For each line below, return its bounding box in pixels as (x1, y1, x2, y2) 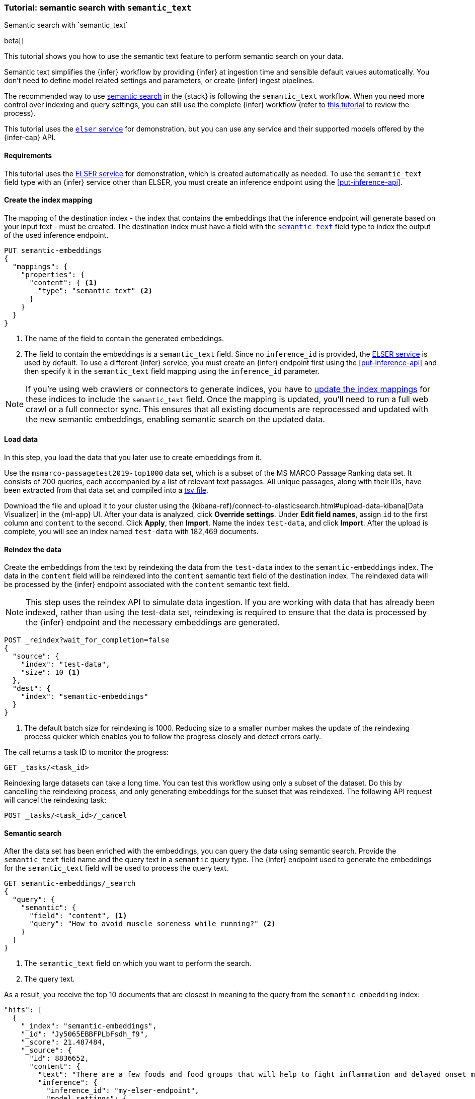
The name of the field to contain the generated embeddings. (24, 334, 224, 343)
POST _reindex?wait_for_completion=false (4, 636, 170, 644)
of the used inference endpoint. (4, 230, 109, 239)
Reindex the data (4, 545, 62, 554)
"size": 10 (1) (21, 668, 81, 677)
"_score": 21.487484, (21, 1038, 106, 1047)
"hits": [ (4, 1006, 42, 1014)
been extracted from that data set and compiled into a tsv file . (4, 486, 209, 495)
